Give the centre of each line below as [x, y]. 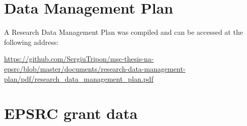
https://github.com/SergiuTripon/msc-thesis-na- [79, 59]
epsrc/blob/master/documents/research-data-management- [95, 68]
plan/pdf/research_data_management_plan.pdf [79, 78]
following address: [31, 42]
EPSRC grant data [71, 113]
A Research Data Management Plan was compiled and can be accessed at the [123, 32]
